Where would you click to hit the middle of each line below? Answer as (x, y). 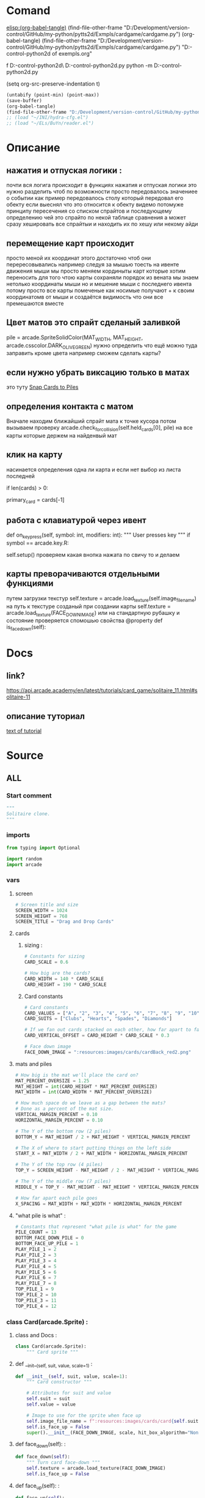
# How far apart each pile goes (56, 1198)
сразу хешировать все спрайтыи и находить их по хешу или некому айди (102, 224)
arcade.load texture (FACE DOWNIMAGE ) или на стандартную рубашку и (93, 613)
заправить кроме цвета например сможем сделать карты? (84, 353)
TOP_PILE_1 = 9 (34, 1289)
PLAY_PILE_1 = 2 (36, 1250)
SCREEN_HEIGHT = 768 (41, 916)
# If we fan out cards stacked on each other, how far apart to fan (113, 1030)
